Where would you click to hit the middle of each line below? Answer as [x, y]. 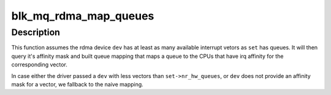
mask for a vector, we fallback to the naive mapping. [77, 84]
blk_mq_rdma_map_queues [83, 16]
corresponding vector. [39, 65]
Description [36, 32]
